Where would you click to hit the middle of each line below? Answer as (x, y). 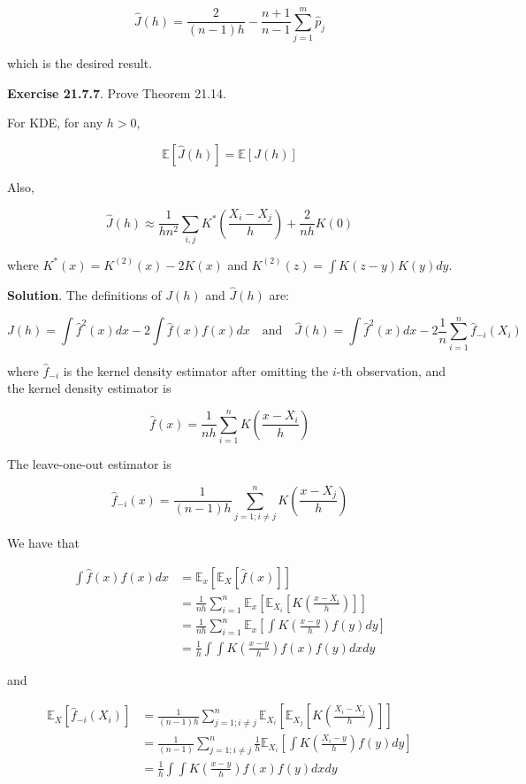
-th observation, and (391, 370)
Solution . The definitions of (84, 295)
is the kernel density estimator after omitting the (196, 370)
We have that (44, 543)
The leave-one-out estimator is (89, 464)
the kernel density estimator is (89, 388)
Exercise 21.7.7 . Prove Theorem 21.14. (117, 92)
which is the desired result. (80, 63)
